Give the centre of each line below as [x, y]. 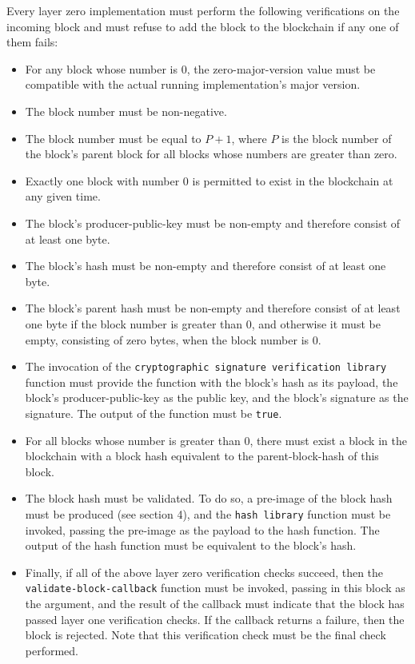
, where [249, 138]
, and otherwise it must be [316, 323]
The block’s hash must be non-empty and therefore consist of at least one [206, 266]
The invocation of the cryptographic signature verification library [206, 366]
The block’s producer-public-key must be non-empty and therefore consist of [213, 223]
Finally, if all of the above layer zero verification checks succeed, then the [204, 572]
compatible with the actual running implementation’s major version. [193, 84]
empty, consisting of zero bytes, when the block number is [167, 339]
